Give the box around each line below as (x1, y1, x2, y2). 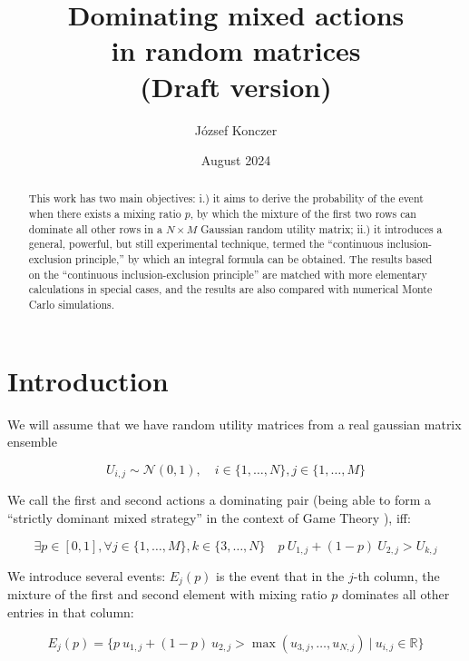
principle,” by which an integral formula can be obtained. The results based (75, 252, 433, 267)
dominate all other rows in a (28, 221, 162, 236)
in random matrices (111, 32, 361, 69)
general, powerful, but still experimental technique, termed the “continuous (28, 236, 384, 252)
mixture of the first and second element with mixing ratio (7, 585, 327, 604)
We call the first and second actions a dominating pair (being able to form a (7, 490, 432, 509)
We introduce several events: (7, 566, 166, 585)
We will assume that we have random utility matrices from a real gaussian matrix (7, 414, 462, 433)
